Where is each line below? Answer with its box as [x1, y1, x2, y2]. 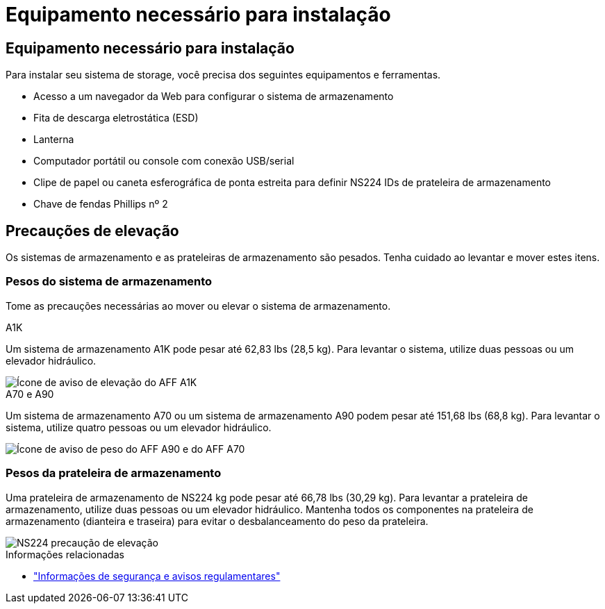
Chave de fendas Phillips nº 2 [33, 198, 168, 210]
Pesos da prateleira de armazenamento [6, 466, 222, 481]
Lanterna [33, 133, 74, 146]
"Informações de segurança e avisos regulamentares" [33, 569, 281, 582]
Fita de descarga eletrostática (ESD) [33, 112, 199, 124]
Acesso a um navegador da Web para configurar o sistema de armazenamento [33, 90, 394, 103]
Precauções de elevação [6, 222, 179, 240]
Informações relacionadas [6, 548, 124, 560]
